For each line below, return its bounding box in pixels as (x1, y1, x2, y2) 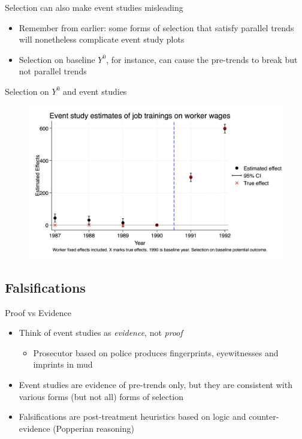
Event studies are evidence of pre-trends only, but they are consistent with (19, 378, 292, 390)
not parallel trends (19, 65, 87, 77)
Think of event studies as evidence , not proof (19, 326, 183, 339)
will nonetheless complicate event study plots (19, 33, 185, 46)
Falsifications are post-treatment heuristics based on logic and (19, 410, 246, 423)
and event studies (63, 85, 127, 97)
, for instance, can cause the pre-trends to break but (106, 53, 298, 65)
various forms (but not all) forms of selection (19, 390, 183, 402)
